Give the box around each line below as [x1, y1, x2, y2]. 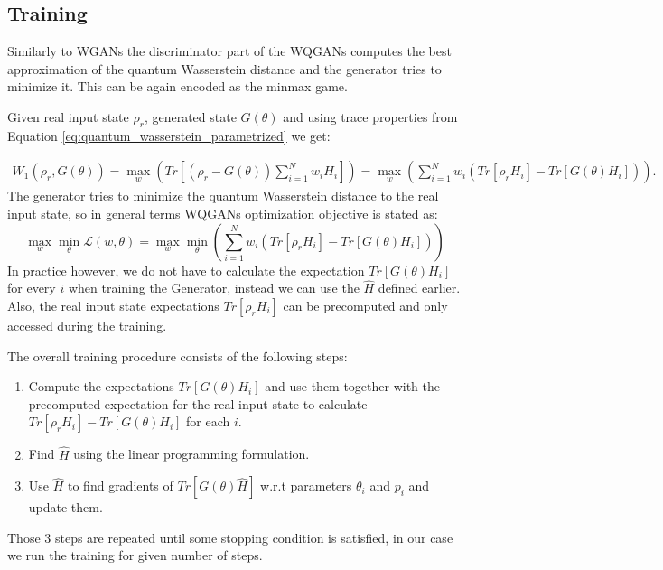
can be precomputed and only [283, 296, 448, 314]
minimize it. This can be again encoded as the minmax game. [7, 77, 348, 96]
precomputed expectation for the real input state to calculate [28, 394, 368, 413]
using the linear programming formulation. [73, 444, 310, 463]
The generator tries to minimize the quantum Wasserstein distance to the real [7, 186, 439, 205]
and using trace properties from [283, 107, 458, 126]
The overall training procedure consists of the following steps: [7, 346, 348, 365]
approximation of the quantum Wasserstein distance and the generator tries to [7, 59, 442, 78]
